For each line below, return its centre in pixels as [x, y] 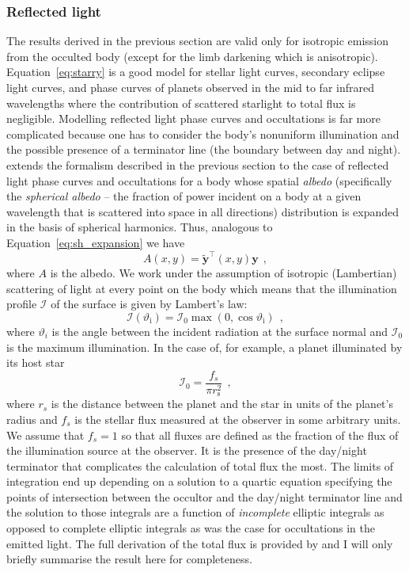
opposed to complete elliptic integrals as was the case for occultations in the [191, 528]
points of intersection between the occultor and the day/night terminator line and [204, 496]
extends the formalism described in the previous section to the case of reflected [198, 164]
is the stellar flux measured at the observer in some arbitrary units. [238, 419]
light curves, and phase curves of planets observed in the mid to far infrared [190, 87]
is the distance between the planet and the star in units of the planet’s [222, 404]
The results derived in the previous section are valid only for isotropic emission [197, 41]
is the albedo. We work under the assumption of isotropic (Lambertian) [223, 273]
